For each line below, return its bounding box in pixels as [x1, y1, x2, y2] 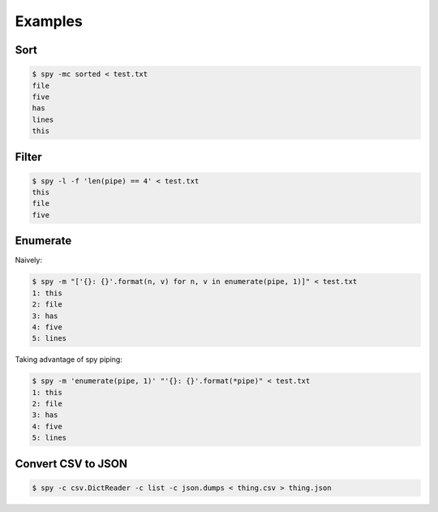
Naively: [15, 256, 42, 265]
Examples [15, 12, 83, 30]
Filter [15, 150, 42, 164]
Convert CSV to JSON [15, 457, 127, 471]
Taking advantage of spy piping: [15, 355, 123, 364]
